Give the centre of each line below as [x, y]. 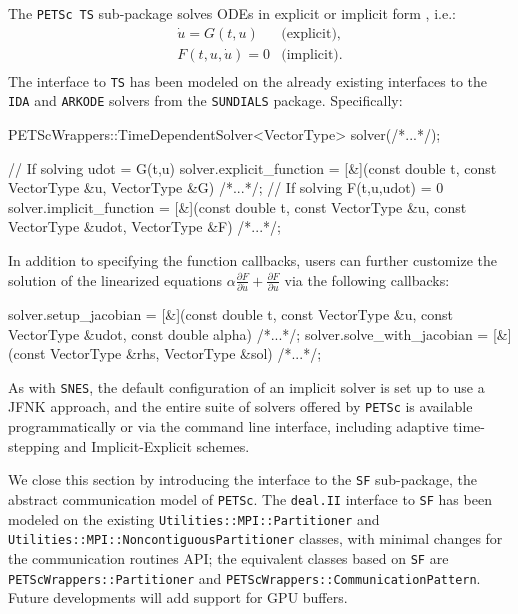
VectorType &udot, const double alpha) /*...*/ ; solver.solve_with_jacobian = [248, 333]
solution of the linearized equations [115, 279]
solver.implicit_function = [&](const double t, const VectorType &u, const [237, 206]
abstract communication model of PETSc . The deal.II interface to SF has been [250, 498]
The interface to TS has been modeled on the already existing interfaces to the [247, 80]
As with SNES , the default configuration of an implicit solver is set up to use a [246, 386]
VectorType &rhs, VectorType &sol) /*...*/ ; [186, 353]
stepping [34, 445]
